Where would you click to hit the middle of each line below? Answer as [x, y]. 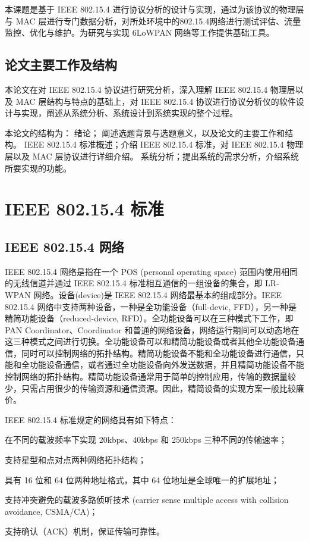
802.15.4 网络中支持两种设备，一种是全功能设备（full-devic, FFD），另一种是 [151, 306]
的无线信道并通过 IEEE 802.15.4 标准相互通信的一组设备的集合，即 [134, 283]
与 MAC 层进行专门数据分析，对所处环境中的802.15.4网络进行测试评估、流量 [153, 21]
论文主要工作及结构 [61, 65]
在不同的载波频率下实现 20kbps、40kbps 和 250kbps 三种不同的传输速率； [146, 440]
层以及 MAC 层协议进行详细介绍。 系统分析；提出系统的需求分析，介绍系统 [152, 156]
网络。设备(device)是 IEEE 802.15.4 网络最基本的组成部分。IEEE [158, 294]
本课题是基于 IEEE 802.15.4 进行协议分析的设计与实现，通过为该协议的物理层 [154, 9]
